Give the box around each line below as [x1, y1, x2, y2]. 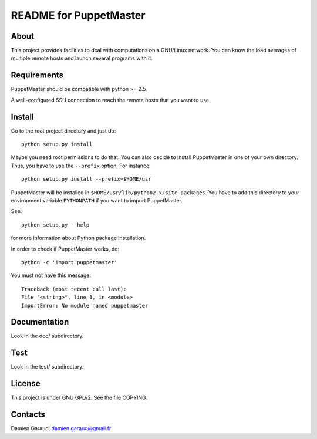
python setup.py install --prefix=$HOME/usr [21, 176, 152, 183]
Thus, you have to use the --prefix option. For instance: [11, 162, 151, 169]
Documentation [11, 317, 69, 327]
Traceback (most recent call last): [21, 285, 127, 292]
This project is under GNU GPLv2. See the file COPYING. [11, 394, 148, 401]
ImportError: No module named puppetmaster [21, 302, 149, 309]
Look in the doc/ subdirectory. [11, 332, 84, 340]
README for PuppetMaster [11, 9, 146, 22]
